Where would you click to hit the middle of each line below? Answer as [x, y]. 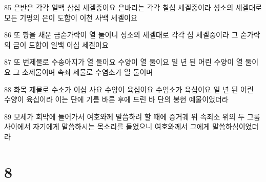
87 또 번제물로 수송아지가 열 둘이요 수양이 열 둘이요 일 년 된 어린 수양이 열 [124, 62]
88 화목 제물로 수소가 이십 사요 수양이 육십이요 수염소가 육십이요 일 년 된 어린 [129, 89]
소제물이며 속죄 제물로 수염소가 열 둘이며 [88, 72]
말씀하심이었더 [236, 126]
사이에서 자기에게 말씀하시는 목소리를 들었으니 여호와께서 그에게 [107, 126]
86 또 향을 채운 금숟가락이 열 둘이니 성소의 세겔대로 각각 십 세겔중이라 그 [121, 35]
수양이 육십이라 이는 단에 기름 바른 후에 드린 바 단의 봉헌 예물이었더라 [116, 99]
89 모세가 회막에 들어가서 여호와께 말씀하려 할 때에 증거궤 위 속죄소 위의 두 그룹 [132, 116]
